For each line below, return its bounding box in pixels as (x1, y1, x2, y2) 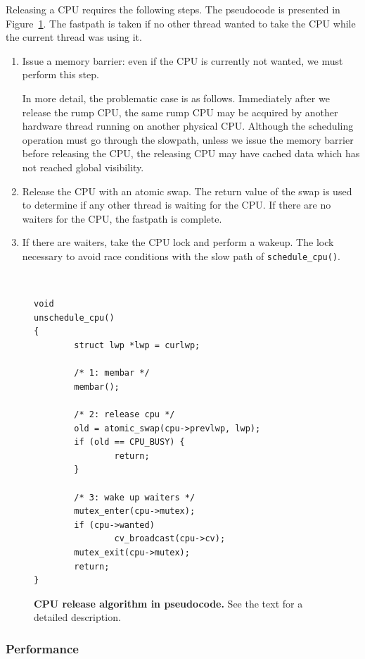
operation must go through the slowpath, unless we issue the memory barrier (22, 132, 354, 147)
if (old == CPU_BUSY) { (74, 437, 185, 448)
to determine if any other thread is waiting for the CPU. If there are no (22, 197, 331, 212)
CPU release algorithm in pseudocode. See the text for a (34, 596, 303, 610)
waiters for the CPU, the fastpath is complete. (22, 211, 222, 226)
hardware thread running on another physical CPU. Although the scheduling (22, 118, 354, 133)
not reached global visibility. (22, 159, 144, 174)
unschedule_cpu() (34, 312, 115, 323)
